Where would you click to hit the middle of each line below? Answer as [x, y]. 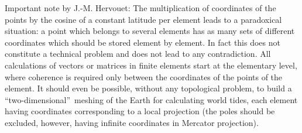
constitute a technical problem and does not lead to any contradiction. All [138, 54]
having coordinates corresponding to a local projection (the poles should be [140, 111]
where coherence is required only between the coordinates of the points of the [144, 76]
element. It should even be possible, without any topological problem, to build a [148, 88]
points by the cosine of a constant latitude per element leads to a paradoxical [143, 19]
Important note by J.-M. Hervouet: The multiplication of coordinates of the [140, 8]
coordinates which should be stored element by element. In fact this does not [143, 42]
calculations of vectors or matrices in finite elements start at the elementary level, [151, 65]
